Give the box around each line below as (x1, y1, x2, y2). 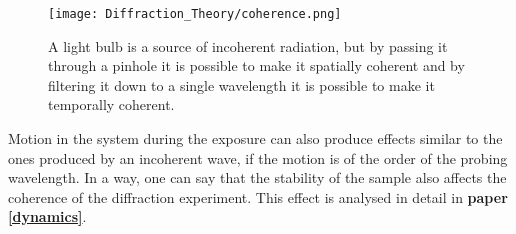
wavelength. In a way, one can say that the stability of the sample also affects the (8, 167, 507, 188)
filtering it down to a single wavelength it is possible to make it (48, 74, 435, 95)
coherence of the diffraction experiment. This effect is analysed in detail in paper (8, 186, 508, 207)
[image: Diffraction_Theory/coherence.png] (48, 7, 342, 21)
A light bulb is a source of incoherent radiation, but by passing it (48, 35, 448, 56)
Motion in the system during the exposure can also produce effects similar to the (8, 128, 503, 149)
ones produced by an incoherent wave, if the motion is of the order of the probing (8, 147, 508, 168)
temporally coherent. (48, 94, 175, 115)
